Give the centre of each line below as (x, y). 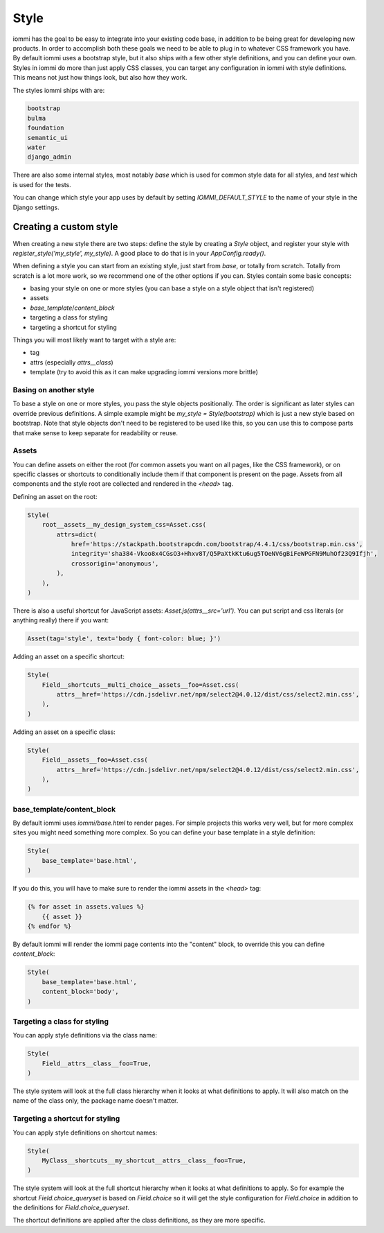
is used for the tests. (42, 184)
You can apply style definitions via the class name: (85, 1035)
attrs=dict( (76, 534)
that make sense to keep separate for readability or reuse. (95, 432)
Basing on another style (54, 390)
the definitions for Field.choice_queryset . (71, 1208)
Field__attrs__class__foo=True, (97, 1063)
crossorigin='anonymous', (115, 563)
